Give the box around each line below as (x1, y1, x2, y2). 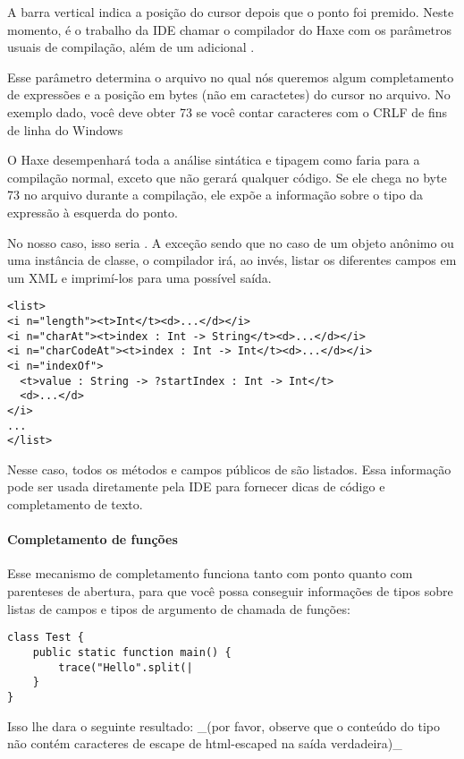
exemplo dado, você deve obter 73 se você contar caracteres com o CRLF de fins (7, 102, 448, 121)
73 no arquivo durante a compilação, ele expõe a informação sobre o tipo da (7, 185, 423, 204)
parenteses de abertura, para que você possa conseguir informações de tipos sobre (7, 582, 453, 601)
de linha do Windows (7, 120, 123, 139)
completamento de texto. (7, 495, 143, 514)
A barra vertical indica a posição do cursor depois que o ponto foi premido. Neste (7, 3, 454, 21)
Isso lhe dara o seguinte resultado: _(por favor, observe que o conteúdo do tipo (7, 716, 440, 735)
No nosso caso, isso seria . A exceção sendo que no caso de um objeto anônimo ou (7, 233, 454, 252)
